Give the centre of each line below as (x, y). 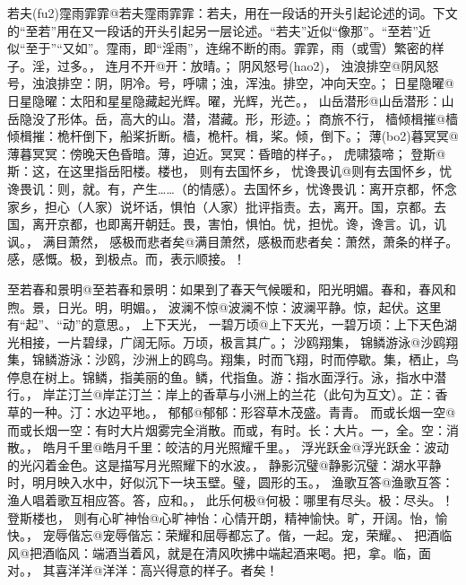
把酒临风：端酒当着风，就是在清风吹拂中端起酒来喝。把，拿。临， (224, 552)
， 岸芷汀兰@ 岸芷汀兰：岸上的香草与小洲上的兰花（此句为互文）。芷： (231, 394)
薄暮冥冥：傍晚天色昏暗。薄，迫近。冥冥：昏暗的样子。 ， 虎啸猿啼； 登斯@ (227, 153)
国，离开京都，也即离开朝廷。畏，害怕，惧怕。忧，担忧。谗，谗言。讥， (220, 224)
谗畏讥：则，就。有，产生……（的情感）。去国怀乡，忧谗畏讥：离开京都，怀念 (232, 188)
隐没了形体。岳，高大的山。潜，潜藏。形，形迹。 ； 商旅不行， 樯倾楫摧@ (233, 118)
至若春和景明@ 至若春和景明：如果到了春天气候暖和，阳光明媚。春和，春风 (225, 288)
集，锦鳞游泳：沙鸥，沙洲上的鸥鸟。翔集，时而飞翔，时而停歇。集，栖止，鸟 (233, 359)
